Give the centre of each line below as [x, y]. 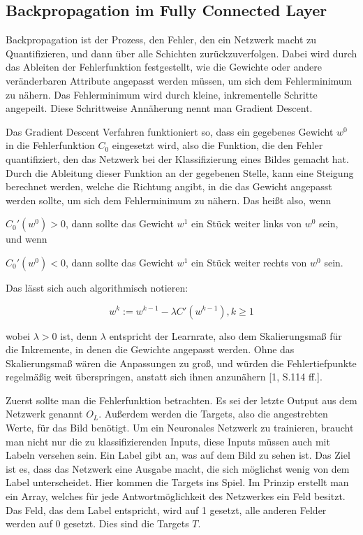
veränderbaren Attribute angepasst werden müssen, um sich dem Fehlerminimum [179, 80]
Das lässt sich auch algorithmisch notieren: [97, 287]
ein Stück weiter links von [246, 223]
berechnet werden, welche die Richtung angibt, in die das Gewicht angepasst [169, 186]
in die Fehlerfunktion [50, 145]
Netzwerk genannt [44, 414]
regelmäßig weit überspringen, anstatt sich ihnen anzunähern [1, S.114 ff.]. [164, 377]
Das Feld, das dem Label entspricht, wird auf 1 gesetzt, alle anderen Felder [166, 509]
